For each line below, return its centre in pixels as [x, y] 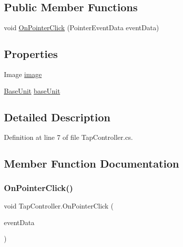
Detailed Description [57, 117]
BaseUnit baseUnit [32, 90]
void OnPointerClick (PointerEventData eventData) [81, 28]
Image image [23, 74]
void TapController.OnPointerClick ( [59, 205]
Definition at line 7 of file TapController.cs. [69, 137]
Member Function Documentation [92, 163]
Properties [31, 54]
